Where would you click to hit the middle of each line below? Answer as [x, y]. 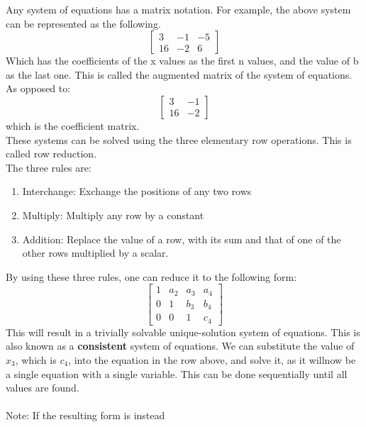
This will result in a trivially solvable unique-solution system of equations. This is [183, 332]
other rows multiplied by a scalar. [95, 253]
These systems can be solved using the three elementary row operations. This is [179, 139]
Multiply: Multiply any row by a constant [113, 215]
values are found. [43, 388]
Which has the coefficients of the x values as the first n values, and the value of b [182, 61]
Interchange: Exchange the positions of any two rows [137, 191]
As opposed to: [38, 88]
